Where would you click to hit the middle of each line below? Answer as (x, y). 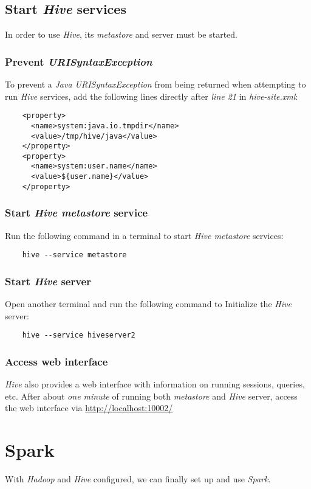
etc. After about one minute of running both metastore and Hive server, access (151, 396)
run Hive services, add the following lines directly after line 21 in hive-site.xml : (152, 96)
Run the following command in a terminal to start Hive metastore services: (144, 235)
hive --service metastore (74, 255)
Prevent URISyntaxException (79, 61)
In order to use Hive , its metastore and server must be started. (121, 34)
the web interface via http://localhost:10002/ (89, 408)
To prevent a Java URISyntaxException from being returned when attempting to (155, 84)
